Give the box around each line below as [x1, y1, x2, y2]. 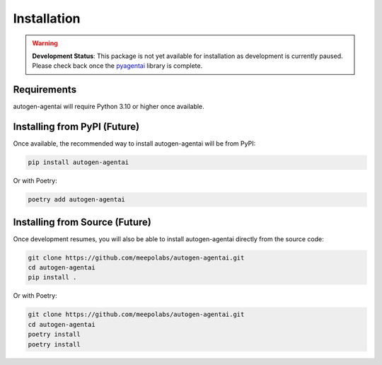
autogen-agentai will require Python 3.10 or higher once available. [13, 103, 204, 111]
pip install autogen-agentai [28, 158, 129, 166]
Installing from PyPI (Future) [13, 121, 140, 133]
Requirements [13, 83, 77, 95]
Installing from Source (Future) [13, 216, 151, 228]
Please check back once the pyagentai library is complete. [32, 62, 203, 70]
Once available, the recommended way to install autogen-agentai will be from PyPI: [13, 139, 256, 148]
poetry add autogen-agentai [28, 195, 125, 204]
